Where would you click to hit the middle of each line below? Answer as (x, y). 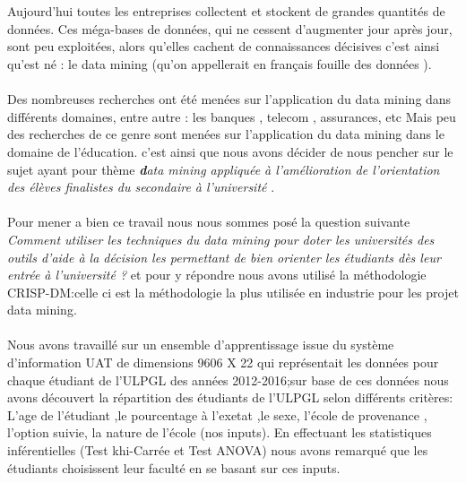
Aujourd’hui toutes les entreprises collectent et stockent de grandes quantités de (226, 11)
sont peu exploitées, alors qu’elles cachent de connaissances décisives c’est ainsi (224, 46)
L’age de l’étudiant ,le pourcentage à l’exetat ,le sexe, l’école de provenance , (217, 414)
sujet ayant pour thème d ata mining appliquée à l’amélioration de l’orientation (224, 169)
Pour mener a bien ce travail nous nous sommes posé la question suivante (209, 222)
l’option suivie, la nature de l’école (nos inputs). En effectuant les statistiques (220, 432)
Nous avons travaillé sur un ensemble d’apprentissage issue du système (201, 345)
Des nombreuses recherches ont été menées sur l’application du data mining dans (229, 99)
